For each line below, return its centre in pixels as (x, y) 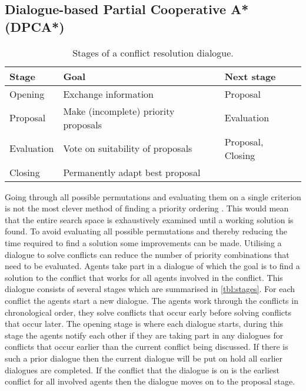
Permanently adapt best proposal (132, 172)
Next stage (250, 76)
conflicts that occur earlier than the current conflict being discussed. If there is (147, 347)
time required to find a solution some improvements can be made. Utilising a (143, 242)
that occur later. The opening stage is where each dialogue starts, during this (144, 324)
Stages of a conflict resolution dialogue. (153, 52)
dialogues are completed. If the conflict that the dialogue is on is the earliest (142, 370)
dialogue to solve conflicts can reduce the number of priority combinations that (147, 254)
